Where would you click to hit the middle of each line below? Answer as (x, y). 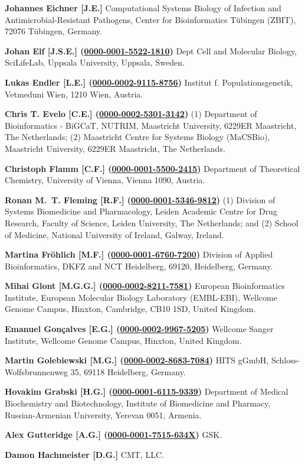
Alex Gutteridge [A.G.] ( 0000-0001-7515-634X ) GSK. (114, 435)
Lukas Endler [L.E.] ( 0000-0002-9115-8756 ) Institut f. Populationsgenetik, (149, 82)
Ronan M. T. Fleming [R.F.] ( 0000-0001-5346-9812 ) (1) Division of (140, 199)
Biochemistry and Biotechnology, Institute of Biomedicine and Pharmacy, (138, 403)
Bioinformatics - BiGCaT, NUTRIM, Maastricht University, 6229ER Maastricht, (151, 125)
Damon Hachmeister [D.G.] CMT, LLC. (84, 454)
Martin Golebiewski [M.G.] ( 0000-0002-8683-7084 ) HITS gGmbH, (137, 360)
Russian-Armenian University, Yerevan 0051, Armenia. (103, 414)
